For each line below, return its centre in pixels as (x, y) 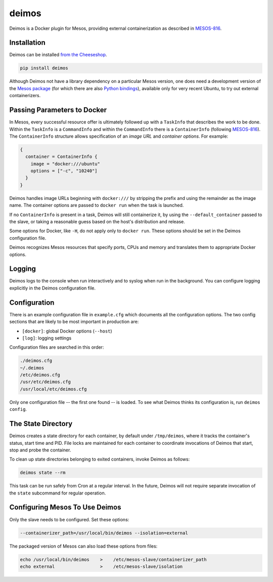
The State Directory (41, 424)
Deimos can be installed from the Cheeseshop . (58, 55)
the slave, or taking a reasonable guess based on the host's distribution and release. (97, 221)
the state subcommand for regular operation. (58, 493)
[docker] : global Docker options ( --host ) (67, 331)
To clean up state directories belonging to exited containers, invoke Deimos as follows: (100, 459)
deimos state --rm (43, 473)
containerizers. (25, 96)
